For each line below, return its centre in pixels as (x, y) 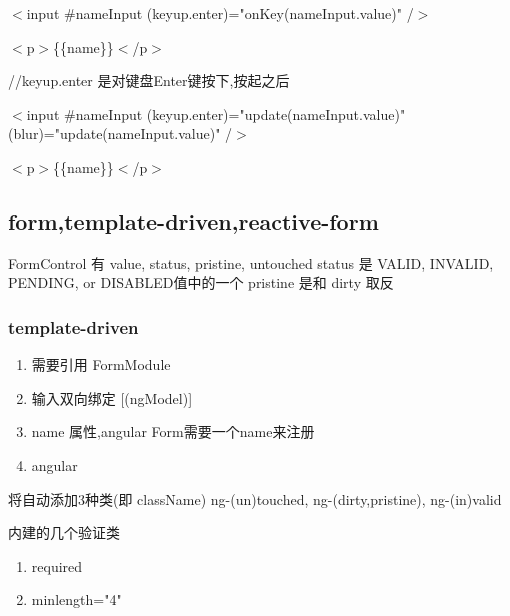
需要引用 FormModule (101, 364)
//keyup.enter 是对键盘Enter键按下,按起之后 (149, 80)
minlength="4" (76, 599)
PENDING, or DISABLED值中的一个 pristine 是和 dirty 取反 (201, 282)
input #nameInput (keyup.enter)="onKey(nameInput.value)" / (220, 13)
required (57, 565)
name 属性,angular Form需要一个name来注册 (173, 431)
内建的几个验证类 (64, 532)
